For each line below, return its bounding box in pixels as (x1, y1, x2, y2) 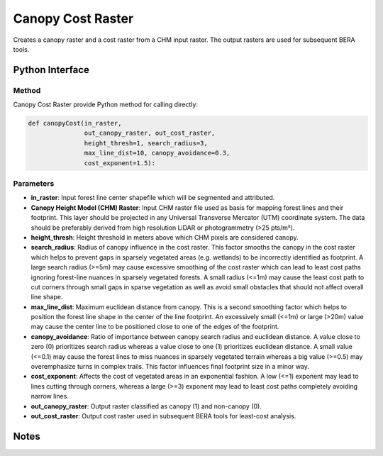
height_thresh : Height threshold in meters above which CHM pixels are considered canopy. (30, 233, 299, 241)
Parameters (13, 179, 55, 188)
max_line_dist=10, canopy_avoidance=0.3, (84, 149, 231, 157)
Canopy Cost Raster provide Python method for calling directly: (13, 100, 199, 109)
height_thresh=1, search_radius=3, (84, 139, 209, 147)
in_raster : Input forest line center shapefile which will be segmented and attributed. (30, 194, 275, 202)
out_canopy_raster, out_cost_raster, (84, 129, 216, 138)
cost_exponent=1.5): (84, 159, 156, 167)
